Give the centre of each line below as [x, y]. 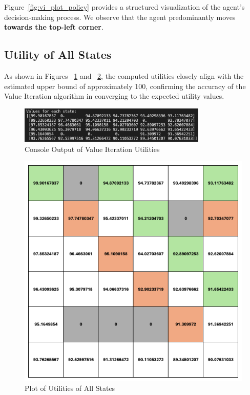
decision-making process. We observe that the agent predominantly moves [120, 17]
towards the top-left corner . [54, 27]
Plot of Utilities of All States [70, 388]
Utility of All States [58, 54]
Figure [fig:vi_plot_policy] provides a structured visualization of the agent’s [124, 7]
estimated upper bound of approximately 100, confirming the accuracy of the [125, 86]
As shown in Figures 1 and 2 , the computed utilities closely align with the [124, 75]
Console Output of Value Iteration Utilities [92, 149]
